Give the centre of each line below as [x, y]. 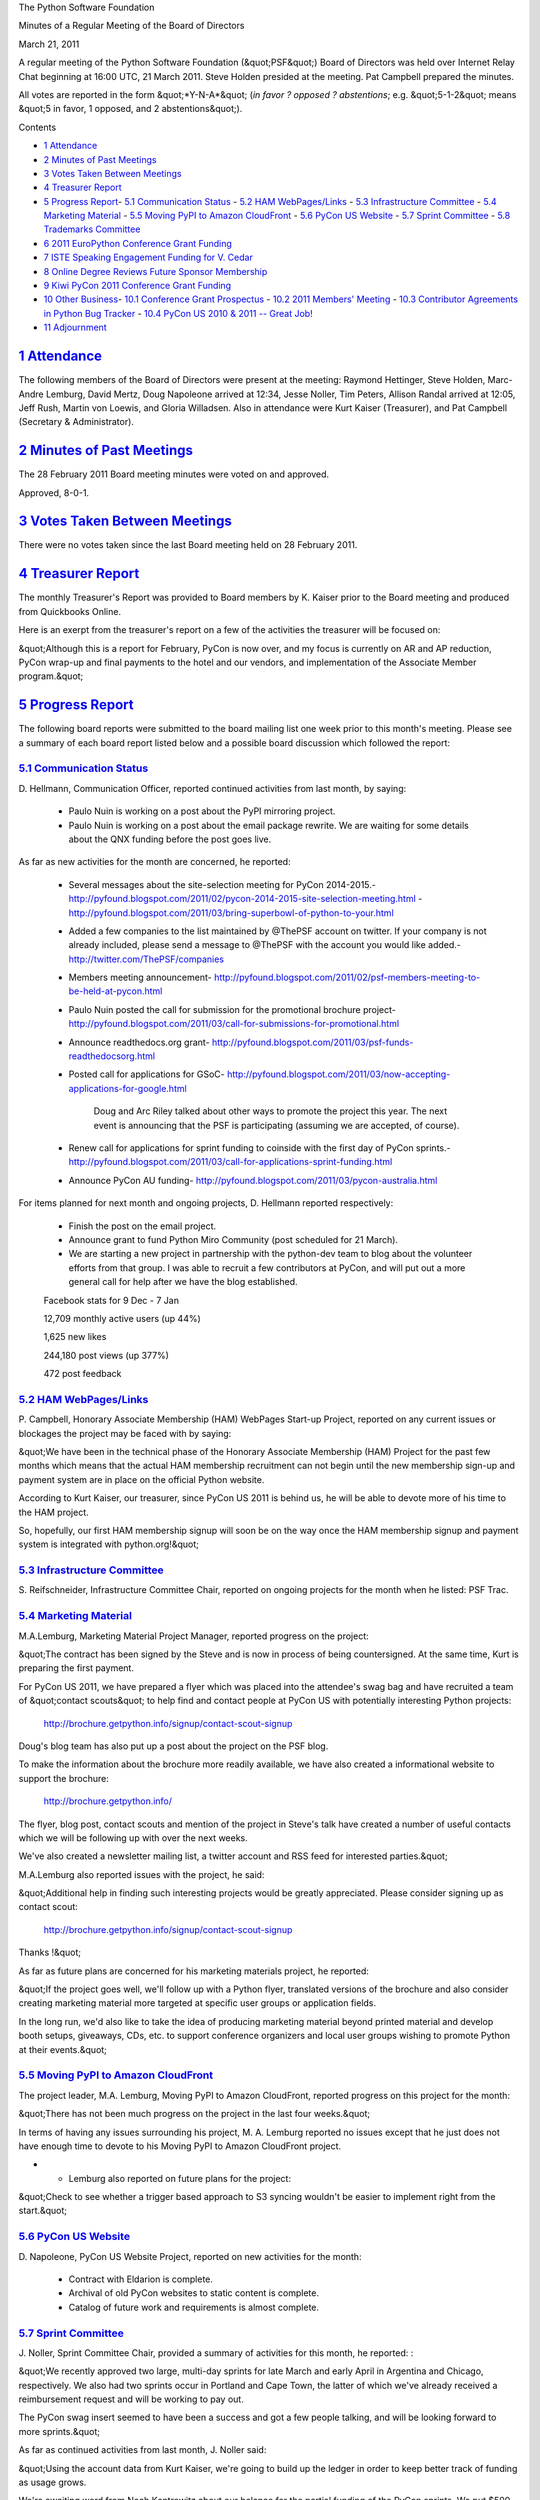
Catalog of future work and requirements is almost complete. [194, 2307]
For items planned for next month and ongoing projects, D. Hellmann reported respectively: [206, 1203]
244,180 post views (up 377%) [106, 1355]
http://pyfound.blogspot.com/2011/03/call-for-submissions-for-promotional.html [234, 1024]
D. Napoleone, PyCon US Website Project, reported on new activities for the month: [190, 2256]
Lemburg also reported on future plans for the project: [180, 2178]
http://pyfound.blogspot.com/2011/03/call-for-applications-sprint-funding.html [230, 1162]
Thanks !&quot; [50, 1952]
